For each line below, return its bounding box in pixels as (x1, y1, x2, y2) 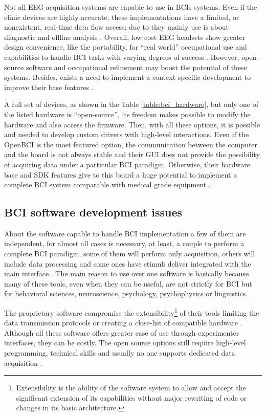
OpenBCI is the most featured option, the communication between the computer (4, 139, 258, 149)
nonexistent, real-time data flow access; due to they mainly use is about (4, 21, 229, 32)
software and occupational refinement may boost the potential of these (26, 61, 247, 72)
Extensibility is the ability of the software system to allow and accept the (16, 382, 246, 393)
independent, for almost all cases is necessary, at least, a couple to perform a (4, 238, 245, 249)
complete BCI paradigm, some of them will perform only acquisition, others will (4, 248, 255, 259)
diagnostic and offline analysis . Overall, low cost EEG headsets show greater (4, 31, 246, 42)
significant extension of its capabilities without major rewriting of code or (16, 392, 247, 403)
